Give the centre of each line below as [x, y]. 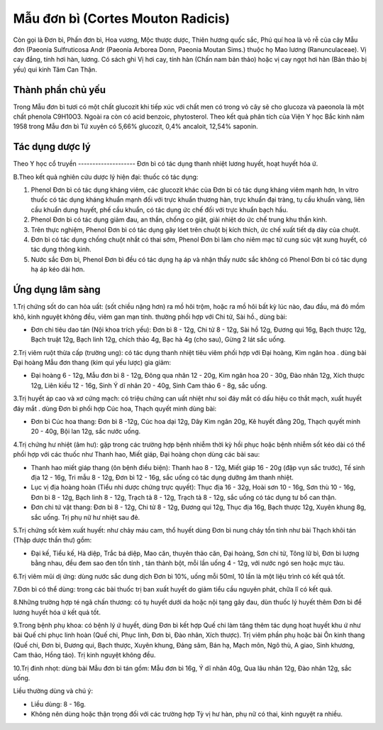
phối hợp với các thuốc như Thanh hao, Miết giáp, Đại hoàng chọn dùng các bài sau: [137, 454]
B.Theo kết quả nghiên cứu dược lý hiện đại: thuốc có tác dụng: [106, 177]
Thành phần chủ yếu [60, 90]
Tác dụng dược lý [52, 147]
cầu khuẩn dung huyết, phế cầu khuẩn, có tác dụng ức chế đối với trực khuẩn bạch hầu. [160, 209]
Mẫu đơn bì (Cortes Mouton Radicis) [122, 18]
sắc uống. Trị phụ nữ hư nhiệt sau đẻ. [85, 517]
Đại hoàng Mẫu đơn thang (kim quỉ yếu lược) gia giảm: [92, 363]
